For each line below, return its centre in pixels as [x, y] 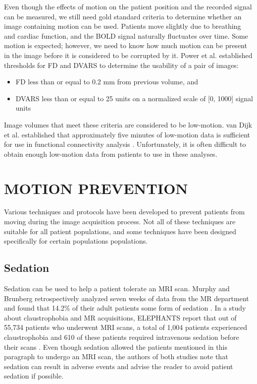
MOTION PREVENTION [96, 188]
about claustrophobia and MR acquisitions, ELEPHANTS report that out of [120, 317]
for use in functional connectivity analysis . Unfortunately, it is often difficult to [125, 144]
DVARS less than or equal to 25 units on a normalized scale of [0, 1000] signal [134, 98]
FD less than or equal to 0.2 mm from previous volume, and [107, 82]
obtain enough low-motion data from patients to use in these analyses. [111, 154]
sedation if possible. [34, 376]
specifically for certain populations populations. [76, 241]
